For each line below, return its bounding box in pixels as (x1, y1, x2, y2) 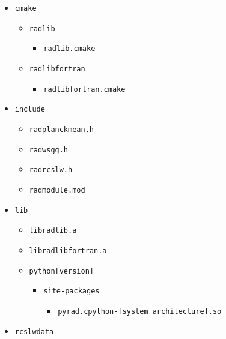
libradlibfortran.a (29, 246, 107, 255)
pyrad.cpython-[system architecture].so (58, 307, 222, 316)
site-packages (43, 287, 100, 296)
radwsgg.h (29, 145, 69, 154)
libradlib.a (29, 226, 77, 235)
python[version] (29, 266, 94, 275)
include (14, 105, 45, 114)
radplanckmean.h (29, 125, 94, 134)
